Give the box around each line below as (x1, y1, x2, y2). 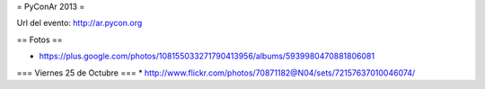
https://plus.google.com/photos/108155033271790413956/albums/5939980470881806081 (39, 50, 375, 62)
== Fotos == (16, 34, 63, 45)
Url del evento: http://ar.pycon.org (16, 18, 143, 29)
